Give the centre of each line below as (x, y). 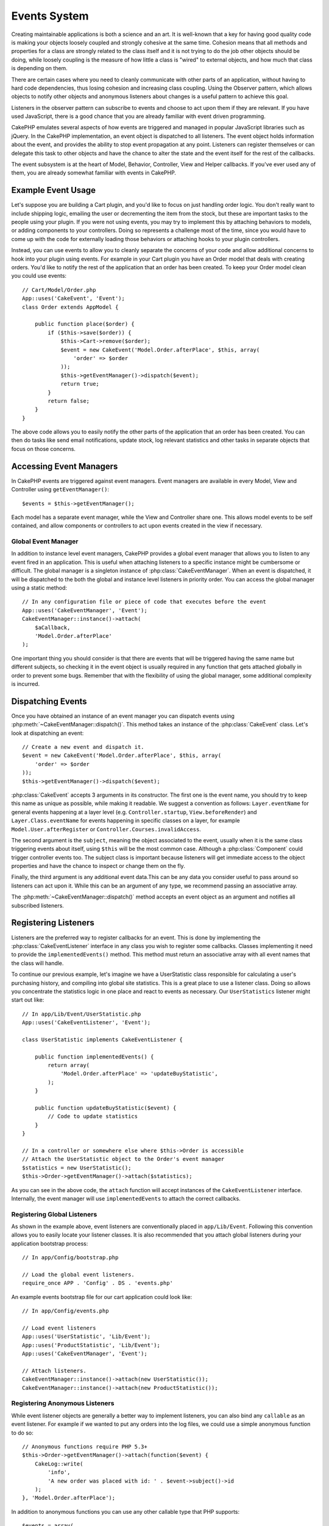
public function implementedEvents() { (94, 1057)
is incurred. (25, 684)
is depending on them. (40, 68)
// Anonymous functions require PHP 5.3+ (85, 1446)
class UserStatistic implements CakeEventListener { (102, 1040)
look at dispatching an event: (48, 733)
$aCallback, (52, 627)
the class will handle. (37, 963)
